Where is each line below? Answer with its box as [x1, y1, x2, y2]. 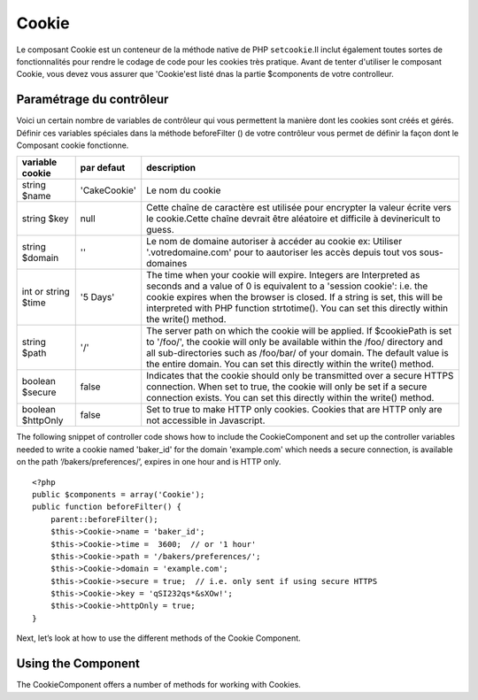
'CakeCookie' [80, 184, 136, 196]
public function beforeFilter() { [32, 502, 181, 512]
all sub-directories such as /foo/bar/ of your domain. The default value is [146, 347, 449, 359]
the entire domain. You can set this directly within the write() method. [146, 358, 435, 371]
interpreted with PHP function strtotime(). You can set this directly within [146, 302, 449, 314]
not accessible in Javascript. [146, 414, 266, 427]
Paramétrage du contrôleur [16, 92, 169, 107]
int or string [21, 286, 70, 298]
